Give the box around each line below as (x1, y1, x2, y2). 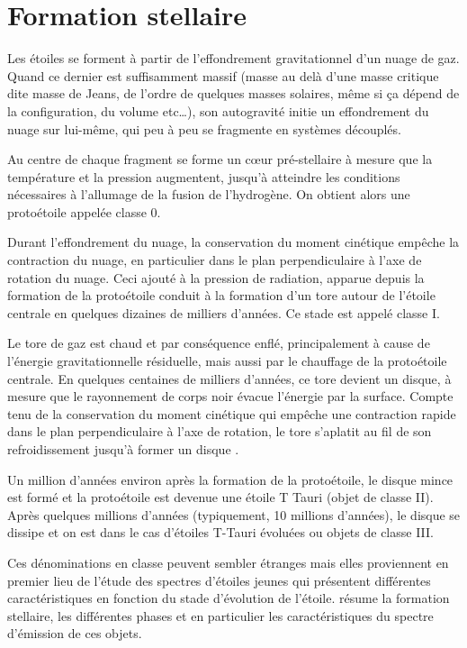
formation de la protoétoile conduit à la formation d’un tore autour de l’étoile (7, 286, 436, 305)
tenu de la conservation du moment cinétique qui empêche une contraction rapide (7, 404, 456, 423)
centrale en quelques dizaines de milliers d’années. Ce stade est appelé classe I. (7, 303, 440, 322)
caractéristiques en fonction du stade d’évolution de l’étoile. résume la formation (7, 589, 450, 607)
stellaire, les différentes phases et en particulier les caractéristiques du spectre (7, 606, 434, 625)
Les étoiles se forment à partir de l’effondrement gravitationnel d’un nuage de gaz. (7, 49, 460, 68)
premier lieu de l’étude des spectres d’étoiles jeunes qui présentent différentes (7, 570, 431, 589)
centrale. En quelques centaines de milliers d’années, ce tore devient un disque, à (7, 369, 452, 388)
